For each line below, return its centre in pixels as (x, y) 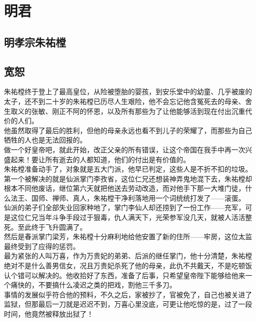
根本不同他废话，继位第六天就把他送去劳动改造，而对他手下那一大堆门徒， (125, 188)
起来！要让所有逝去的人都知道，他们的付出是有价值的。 (100, 159)
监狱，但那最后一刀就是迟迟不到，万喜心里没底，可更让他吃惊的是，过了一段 (128, 304)
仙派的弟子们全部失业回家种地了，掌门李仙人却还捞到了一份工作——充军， (125, 207)
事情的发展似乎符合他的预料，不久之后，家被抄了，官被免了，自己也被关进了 (128, 294)
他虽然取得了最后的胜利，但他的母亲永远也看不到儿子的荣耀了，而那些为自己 (128, 130)
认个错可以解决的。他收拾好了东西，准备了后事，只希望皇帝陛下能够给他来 (125, 275)
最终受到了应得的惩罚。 (42, 246)
